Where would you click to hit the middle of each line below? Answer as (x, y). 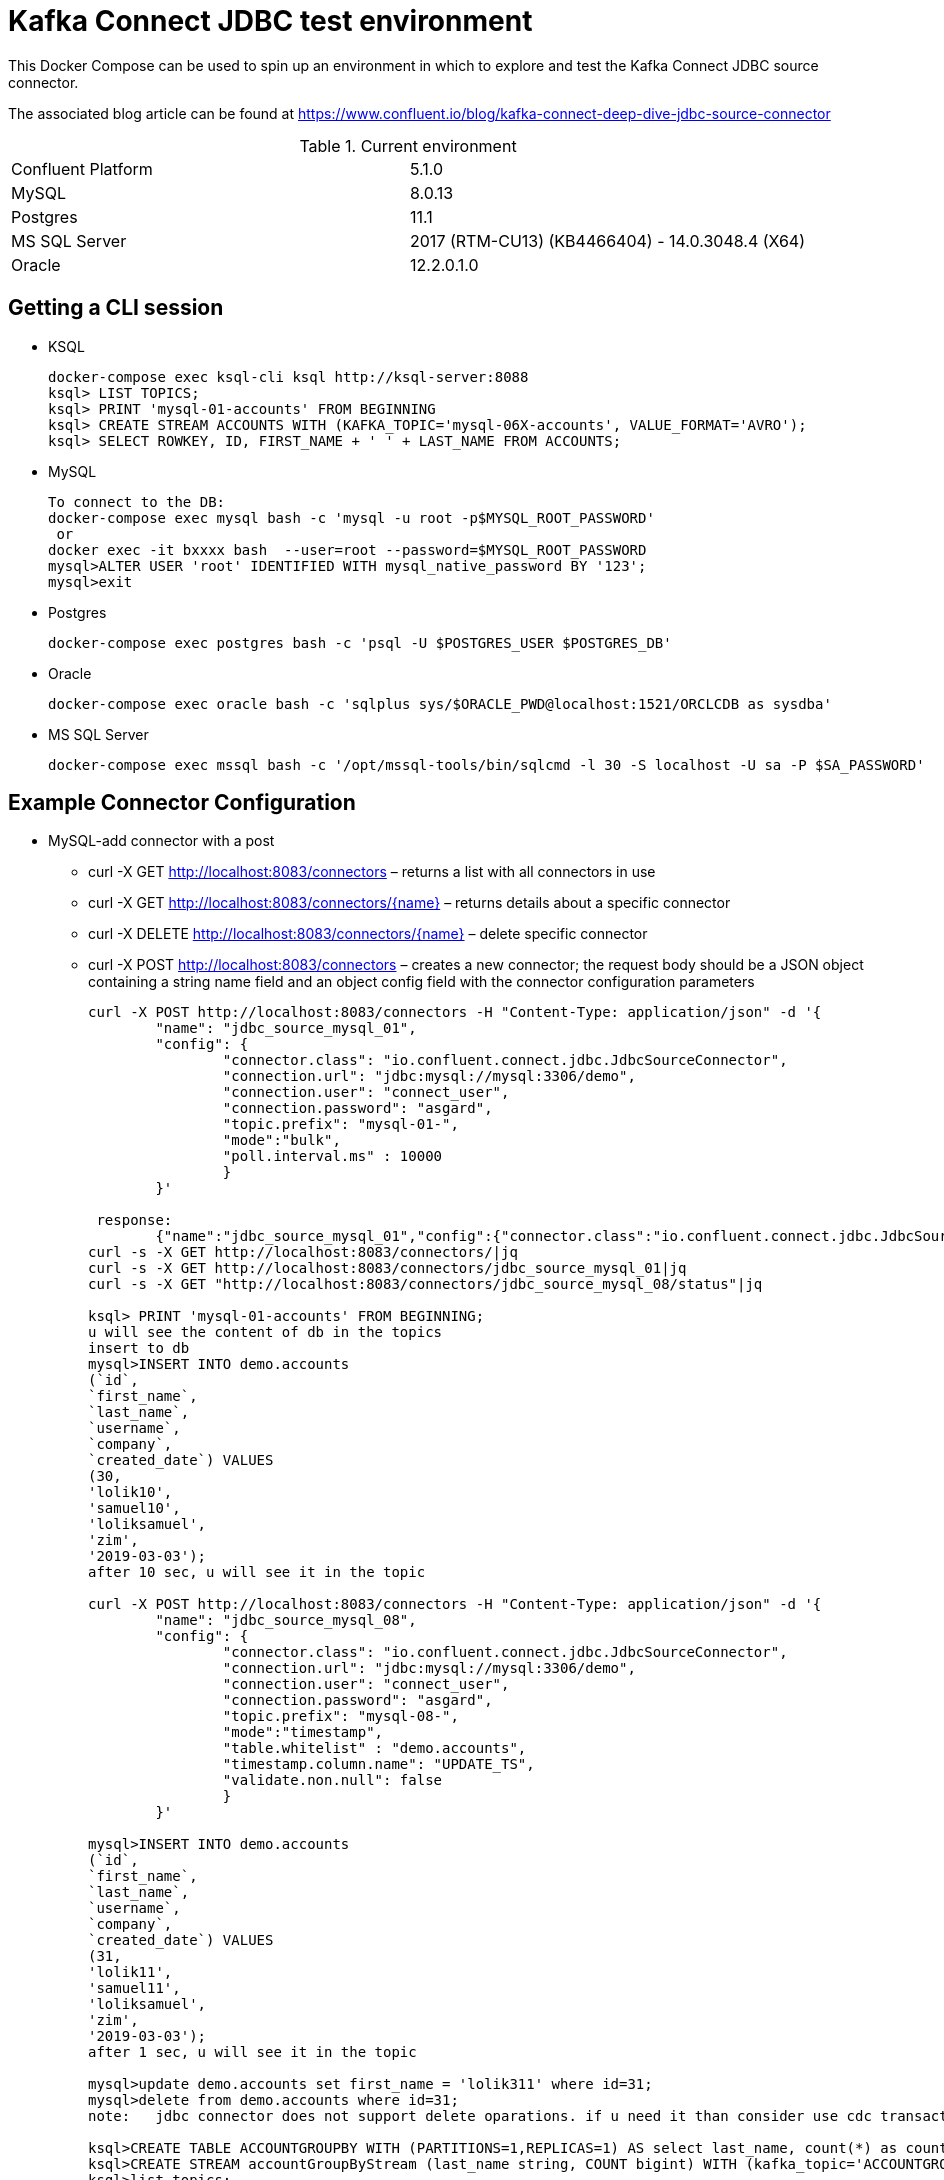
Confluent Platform (82, 168)
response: (134, 1220)
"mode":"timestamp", (303, 1732)
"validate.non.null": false (332, 1780)
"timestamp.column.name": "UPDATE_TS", (378, 1764)
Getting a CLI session (116, 308)
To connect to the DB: (137, 501)
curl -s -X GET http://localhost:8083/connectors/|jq (303, 1252)
